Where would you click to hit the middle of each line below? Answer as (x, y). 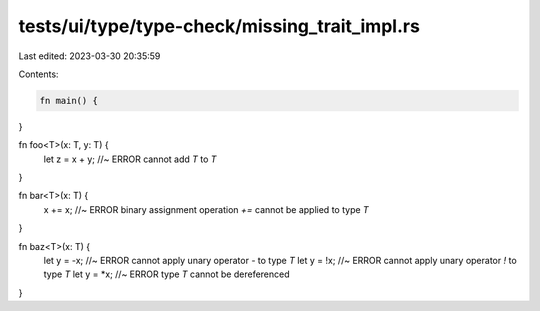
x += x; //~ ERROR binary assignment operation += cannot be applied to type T (206, 209)
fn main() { (69, 100)
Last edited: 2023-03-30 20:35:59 (89, 56)
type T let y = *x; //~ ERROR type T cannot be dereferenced (166, 274)
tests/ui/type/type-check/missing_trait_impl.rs (219, 26)
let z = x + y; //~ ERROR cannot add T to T (130, 159)
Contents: (38, 74)
